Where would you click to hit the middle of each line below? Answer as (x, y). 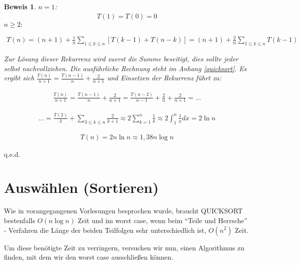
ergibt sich (19, 78)
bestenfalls (20, 220)
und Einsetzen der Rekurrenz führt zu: (164, 78)
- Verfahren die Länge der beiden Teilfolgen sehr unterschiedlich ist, (105, 230)
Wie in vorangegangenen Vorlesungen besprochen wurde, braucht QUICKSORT (123, 211)
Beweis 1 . (20, 6)
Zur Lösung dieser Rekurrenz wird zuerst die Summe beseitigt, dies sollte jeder (121, 58)
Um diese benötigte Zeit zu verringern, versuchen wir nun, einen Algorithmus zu (124, 247)
